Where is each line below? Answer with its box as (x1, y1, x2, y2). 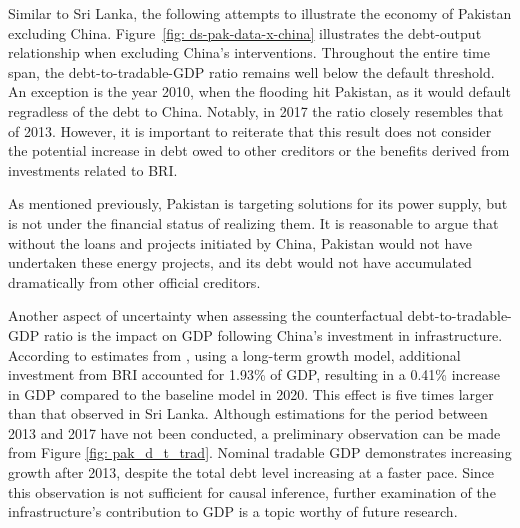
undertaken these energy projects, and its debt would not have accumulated (8, 252, 472, 273)
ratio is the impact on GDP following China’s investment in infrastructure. (43, 324, 503, 345)
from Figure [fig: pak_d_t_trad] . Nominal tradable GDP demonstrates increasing (8, 442, 512, 463)
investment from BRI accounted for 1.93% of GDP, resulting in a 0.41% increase (8, 364, 501, 385)
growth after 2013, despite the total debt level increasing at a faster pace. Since (8, 462, 495, 483)
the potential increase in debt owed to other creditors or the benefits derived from (8, 140, 510, 161)
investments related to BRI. (8, 159, 178, 180)
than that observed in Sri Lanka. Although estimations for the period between (8, 403, 488, 424)
